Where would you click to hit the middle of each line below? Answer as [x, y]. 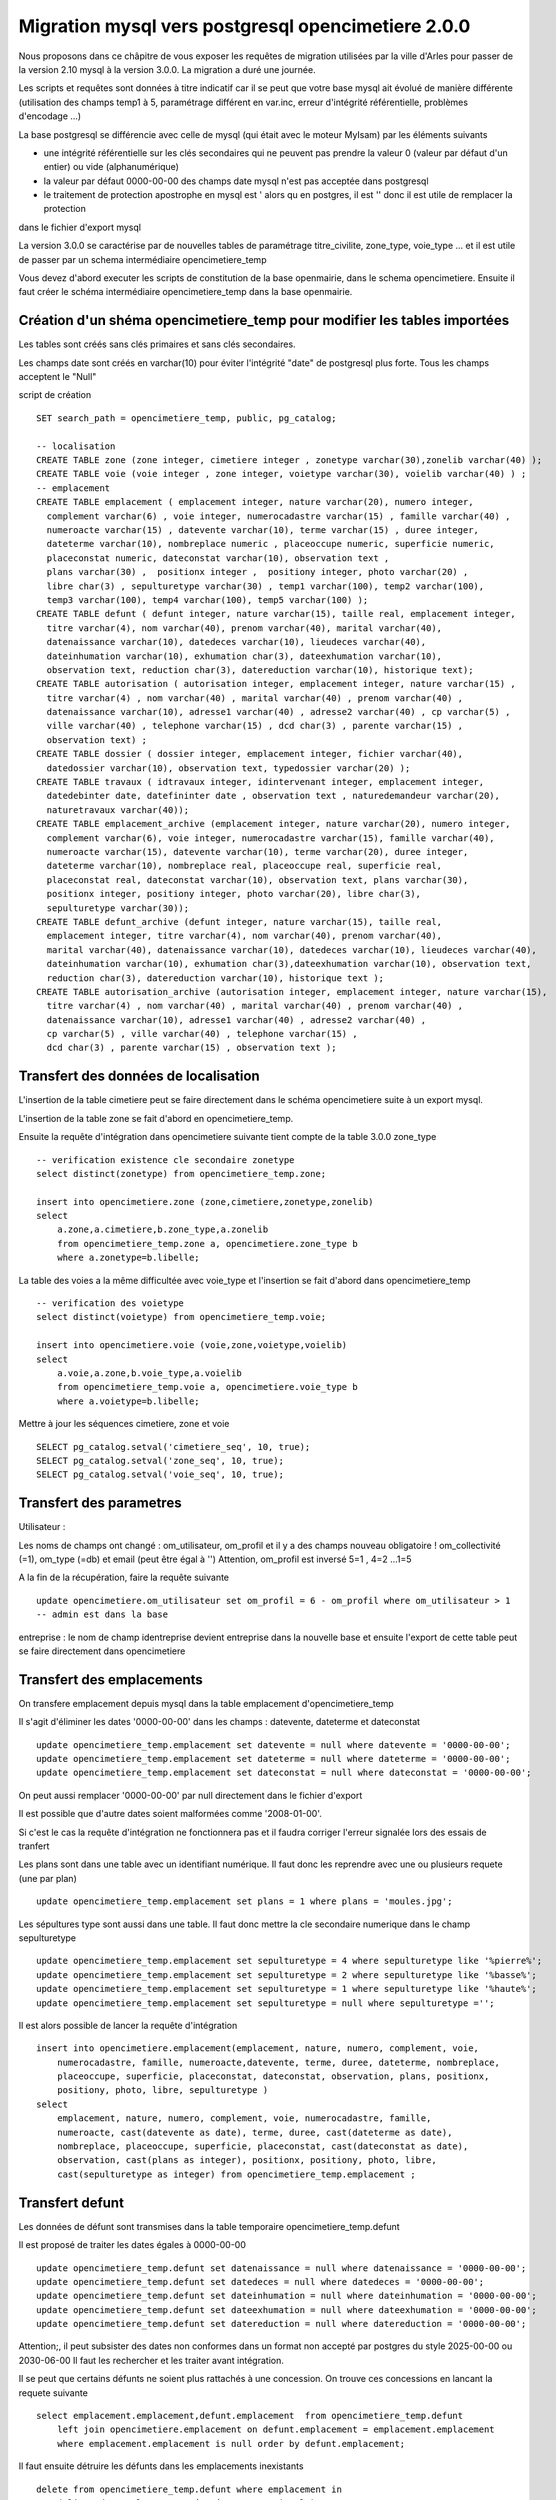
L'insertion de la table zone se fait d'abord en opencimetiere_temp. [156, 1118]
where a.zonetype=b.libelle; [128, 1258]
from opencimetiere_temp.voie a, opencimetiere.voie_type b [207, 1387]
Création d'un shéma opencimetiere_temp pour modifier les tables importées [264, 320]
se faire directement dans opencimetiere [102, 1651]
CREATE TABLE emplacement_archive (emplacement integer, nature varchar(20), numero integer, [273, 824]
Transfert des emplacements [111, 1679]
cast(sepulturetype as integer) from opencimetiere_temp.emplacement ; [236, 2174]
